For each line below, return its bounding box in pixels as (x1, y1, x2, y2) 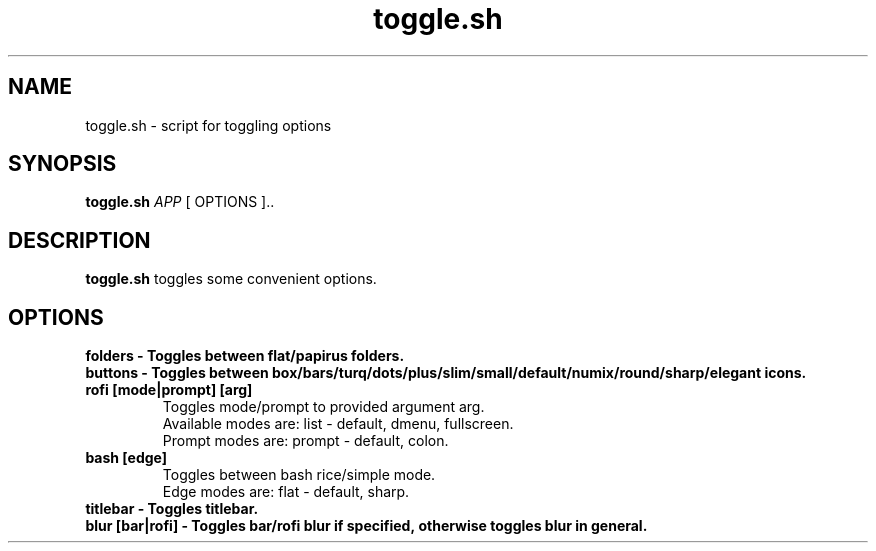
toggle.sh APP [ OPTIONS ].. (85, 193, 275, 211)
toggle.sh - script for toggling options (85, 116, 332, 134)
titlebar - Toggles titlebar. (85, 500, 259, 518)
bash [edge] (85, 449, 168, 467)
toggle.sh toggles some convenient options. (85, 270, 377, 288)
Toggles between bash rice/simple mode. (162, 466, 436, 484)
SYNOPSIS (8, 151, 117, 177)
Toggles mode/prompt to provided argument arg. (162, 398, 485, 416)
